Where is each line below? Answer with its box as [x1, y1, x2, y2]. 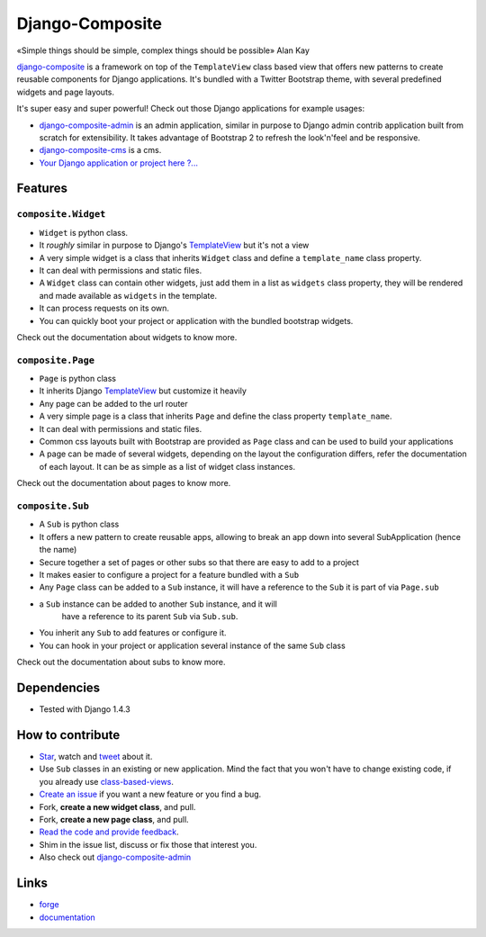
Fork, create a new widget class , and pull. [39, 801, 196, 812]
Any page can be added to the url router [39, 398, 188, 409]
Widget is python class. [39, 227, 129, 238]
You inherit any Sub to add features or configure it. [39, 627, 227, 638]
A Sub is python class [39, 518, 120, 530]
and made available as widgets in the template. [39, 290, 218, 301]
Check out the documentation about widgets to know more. [16, 331, 238, 342]
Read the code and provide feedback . [39, 826, 179, 837]
